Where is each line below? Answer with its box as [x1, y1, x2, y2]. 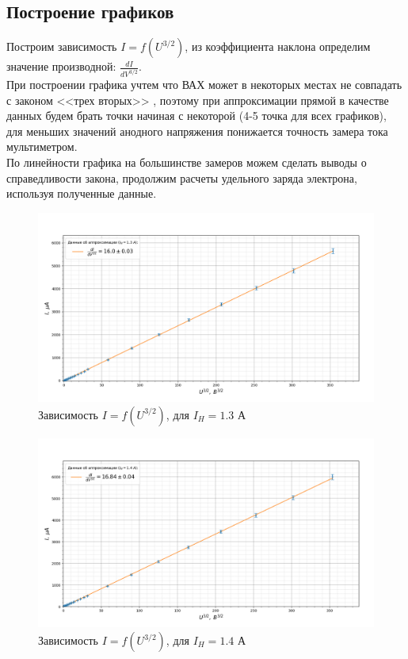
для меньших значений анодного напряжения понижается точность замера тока [6, 122, 388, 139]
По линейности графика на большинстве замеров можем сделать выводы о [6, 154, 367, 171]
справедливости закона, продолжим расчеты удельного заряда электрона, [6, 169, 357, 186]
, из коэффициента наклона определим [185, 38, 371, 55]
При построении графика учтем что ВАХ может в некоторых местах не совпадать [6, 76, 402, 93]
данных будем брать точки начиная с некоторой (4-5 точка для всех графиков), [6, 107, 387, 124]
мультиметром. [6, 138, 78, 155]
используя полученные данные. [6, 185, 157, 202]
